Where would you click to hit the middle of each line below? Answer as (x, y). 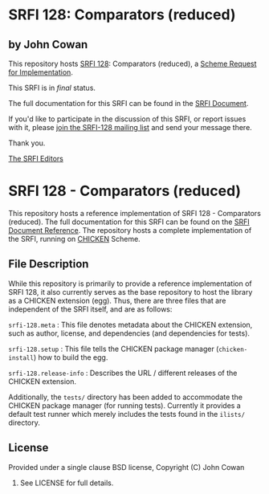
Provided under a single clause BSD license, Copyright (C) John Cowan (126, 467)
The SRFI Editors (36, 159)
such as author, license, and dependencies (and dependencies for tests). (129, 333)
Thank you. (27, 143)
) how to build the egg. (71, 357)
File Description (49, 264)
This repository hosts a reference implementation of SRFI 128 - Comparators (134, 213)
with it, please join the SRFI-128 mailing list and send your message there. (130, 127)
